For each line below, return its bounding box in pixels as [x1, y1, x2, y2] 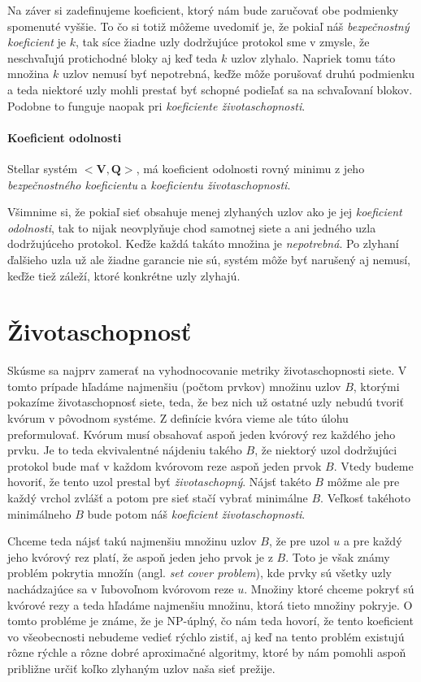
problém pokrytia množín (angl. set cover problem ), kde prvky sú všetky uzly [7, 564, 392, 581]
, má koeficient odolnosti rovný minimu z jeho [136, 159, 365, 176]
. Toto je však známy [285, 548, 390, 565]
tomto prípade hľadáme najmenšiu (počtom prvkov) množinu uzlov [7, 377, 341, 394]
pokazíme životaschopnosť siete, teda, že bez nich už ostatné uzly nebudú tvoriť [7, 393, 404, 411]
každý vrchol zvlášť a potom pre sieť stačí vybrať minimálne [7, 489, 308, 506]
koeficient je [7, 33, 67, 50]
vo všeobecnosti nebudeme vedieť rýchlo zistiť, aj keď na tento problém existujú [7, 628, 405, 645]
